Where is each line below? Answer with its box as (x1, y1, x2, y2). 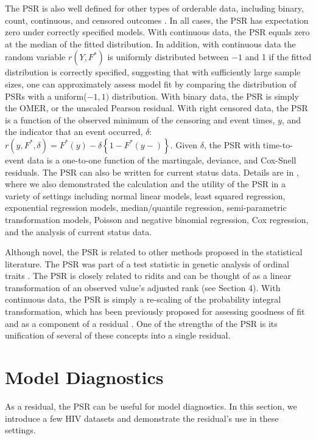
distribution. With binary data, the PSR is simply (111, 89, 299, 102)
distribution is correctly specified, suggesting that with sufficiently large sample (5, 66, 301, 78)
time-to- (262, 138, 293, 151)
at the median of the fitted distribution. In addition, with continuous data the (5, 37, 296, 50)
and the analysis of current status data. (5, 225, 152, 238)
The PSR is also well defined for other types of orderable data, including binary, (5, 2, 304, 14)
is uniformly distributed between (107, 50, 229, 63)
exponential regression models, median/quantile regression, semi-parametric (5, 201, 287, 214)
